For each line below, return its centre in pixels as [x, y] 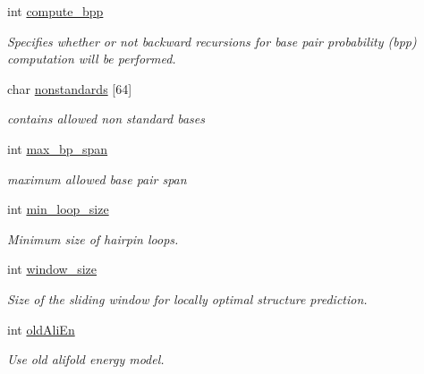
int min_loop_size [58, 209]
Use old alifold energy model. [86, 359]
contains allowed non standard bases [106, 119]
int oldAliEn [41, 329]
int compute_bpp [55, 11]
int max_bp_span [58, 148]
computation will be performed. [92, 59]
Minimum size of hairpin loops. [93, 238]
